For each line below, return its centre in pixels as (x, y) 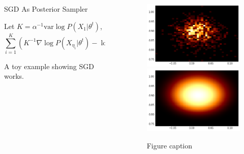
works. (14, 76)
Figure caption (170, 145)
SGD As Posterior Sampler (46, 9)
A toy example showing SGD (49, 66)
